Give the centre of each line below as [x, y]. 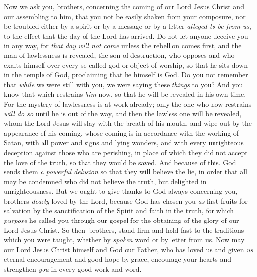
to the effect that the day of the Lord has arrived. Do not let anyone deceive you [126, 35]
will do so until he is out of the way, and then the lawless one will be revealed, [123, 113]
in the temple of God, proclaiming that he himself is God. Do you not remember [126, 75]
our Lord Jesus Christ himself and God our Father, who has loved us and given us [128, 249]
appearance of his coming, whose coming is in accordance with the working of [122, 133]
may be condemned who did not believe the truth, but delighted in [105, 181]
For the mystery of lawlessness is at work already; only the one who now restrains [128, 103]
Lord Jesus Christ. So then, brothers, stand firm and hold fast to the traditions [124, 230]
